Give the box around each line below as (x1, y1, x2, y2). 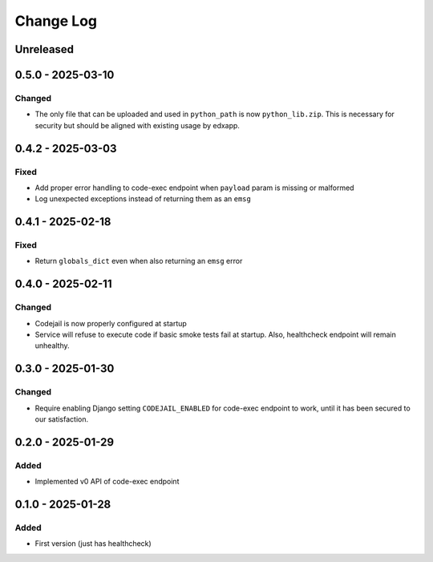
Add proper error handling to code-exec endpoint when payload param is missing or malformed (34, 183, 354, 192)
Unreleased (14, 42, 75, 56)
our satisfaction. (34, 414, 88, 424)
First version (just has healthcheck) (34, 539, 152, 548)
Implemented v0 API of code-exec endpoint (34, 477, 180, 487)
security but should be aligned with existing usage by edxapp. (34, 120, 241, 130)
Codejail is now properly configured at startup (34, 318, 188, 328)
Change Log (14, 12, 98, 30)
